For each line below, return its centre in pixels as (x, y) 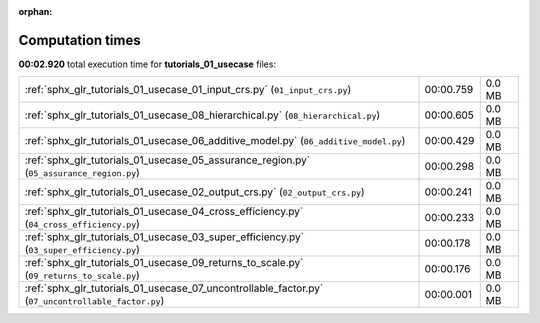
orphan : (35, 11)
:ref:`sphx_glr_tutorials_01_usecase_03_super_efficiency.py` (164, 237)
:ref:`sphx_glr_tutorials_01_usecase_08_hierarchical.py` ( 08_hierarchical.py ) (202, 115)
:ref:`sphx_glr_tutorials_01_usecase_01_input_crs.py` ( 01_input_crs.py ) (188, 90)
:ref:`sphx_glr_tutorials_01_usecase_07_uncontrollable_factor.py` (174, 288)
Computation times (79, 40)
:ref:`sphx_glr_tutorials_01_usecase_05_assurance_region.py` (167, 160)
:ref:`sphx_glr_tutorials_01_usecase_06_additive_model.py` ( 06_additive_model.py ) (215, 141)
